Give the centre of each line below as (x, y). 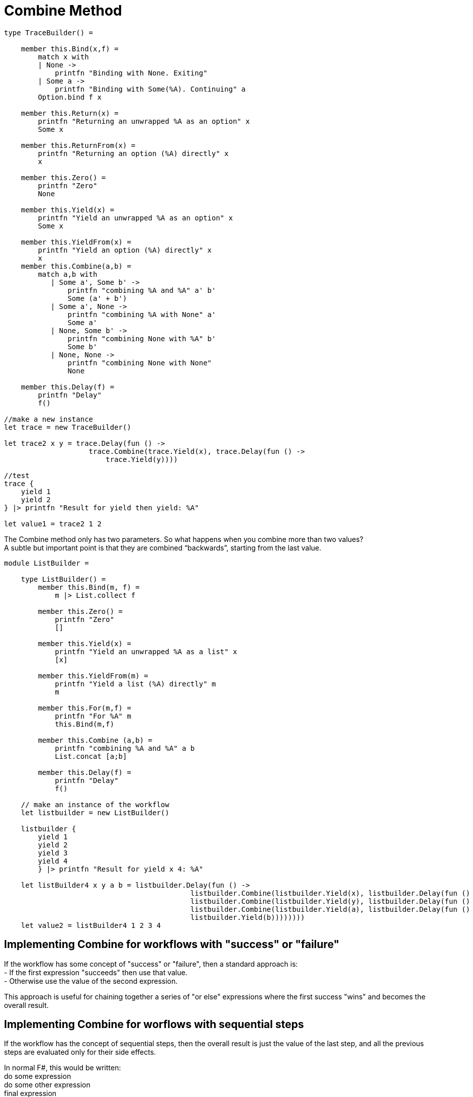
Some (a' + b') (97, 298)
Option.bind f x (70, 97)
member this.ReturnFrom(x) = (78, 145)
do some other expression (47, 1085)
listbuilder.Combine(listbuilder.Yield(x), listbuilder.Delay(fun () (330, 893)
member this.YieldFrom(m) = (93, 676)
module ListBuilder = (46, 563)
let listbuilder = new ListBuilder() (95, 812)
